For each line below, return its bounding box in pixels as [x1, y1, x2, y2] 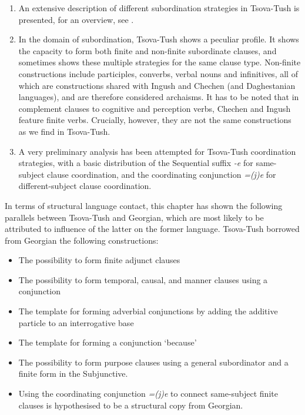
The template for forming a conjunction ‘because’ [18, 336, 197, 348]
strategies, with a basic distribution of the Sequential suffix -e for [18, 157, 253, 169]
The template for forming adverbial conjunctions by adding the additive [18, 305, 278, 317]
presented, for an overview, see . [18, 13, 134, 25]
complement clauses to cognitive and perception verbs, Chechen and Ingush [18, 102, 291, 114]
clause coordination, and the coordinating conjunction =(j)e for [47, 168, 276, 180]
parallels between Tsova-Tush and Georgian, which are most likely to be [5, 211, 264, 223]
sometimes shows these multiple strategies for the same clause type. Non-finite [18, 56, 301, 68]
